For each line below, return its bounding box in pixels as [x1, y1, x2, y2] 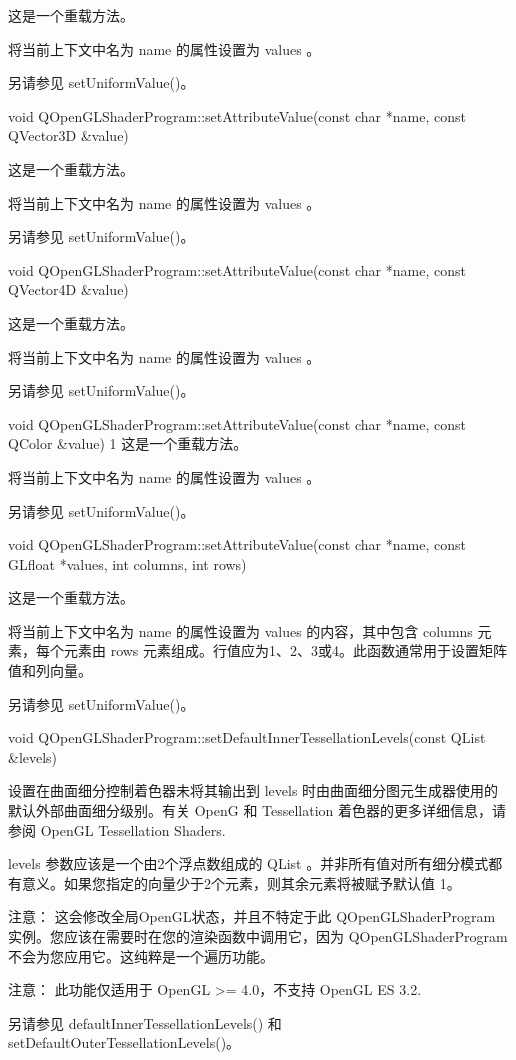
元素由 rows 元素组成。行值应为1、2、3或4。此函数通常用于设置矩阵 [63, 640, 508, 661]
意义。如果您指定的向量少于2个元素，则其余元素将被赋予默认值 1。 [21, 872, 461, 893]
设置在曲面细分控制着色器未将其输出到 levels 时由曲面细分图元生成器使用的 [8, 780, 499, 801]
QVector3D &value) [8, 125, 129, 146]
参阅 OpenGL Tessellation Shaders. [8, 819, 226, 840]
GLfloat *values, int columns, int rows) [8, 553, 247, 574]
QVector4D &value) [8, 279, 129, 300]
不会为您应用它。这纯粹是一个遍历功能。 [8, 945, 274, 966]
